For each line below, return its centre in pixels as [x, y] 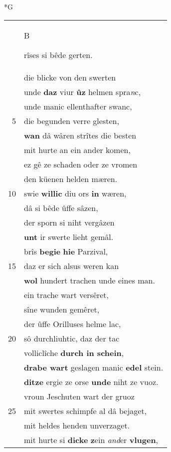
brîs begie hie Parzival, [66, 251]
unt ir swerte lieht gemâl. [69, 236]
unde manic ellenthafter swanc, [78, 106]
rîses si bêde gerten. [58, 54]
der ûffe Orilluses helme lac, [73, 323]
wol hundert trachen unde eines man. [89, 280]
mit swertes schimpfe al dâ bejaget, [85, 410]
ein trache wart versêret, [67, 294]
